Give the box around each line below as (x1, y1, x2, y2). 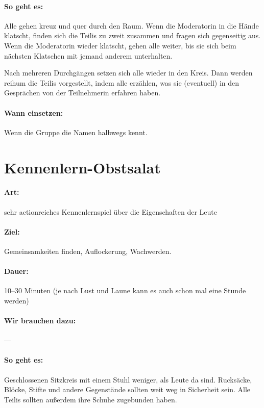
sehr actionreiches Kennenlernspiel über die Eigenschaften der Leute (4, 206, 218, 217)
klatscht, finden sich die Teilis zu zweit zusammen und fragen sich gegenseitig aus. (4, 30, 261, 41)
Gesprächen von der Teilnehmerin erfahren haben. (4, 87, 161, 98)
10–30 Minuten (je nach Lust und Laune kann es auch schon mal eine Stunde (4, 285, 246, 296)
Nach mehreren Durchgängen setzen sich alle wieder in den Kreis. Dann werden (4, 67, 253, 78)
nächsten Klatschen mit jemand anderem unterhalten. (4, 50, 173, 61)
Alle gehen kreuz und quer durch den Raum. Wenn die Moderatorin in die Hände (4, 20, 259, 31)
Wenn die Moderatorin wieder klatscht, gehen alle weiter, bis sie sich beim (4, 40, 236, 50)
